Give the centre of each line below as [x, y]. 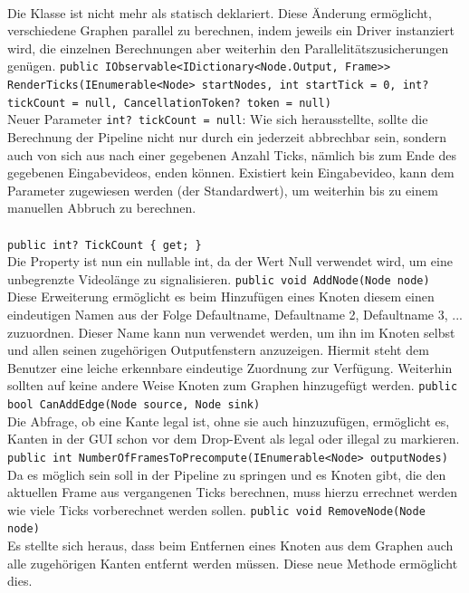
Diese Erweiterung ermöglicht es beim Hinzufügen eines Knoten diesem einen [221, 296]
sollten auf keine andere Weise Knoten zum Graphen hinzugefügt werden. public [233, 385]
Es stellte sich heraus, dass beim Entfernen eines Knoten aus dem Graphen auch [230, 545]
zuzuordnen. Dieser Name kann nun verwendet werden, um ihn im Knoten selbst [231, 332]
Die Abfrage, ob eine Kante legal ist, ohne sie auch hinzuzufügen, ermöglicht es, [229, 421]
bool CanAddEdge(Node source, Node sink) [134, 405]
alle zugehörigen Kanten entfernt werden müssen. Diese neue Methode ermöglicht [233, 563]
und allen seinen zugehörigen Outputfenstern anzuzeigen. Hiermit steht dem [218, 350]
